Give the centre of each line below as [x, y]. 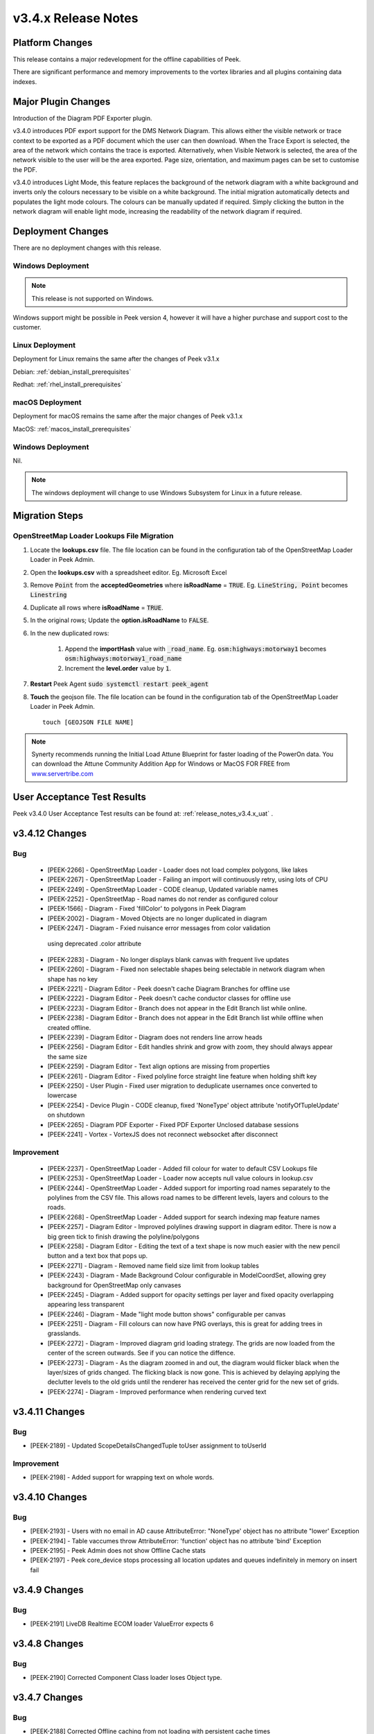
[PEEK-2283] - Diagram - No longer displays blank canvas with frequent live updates [168, 959]
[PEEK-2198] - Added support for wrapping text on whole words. [122, 1477]
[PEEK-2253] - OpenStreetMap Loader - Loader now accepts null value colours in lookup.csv [180, 1178]
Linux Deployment [44, 345]
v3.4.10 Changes [50, 1497]
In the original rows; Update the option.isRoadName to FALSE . [119, 620]
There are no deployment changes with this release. [87, 248]
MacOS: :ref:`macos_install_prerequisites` [72, 429]
